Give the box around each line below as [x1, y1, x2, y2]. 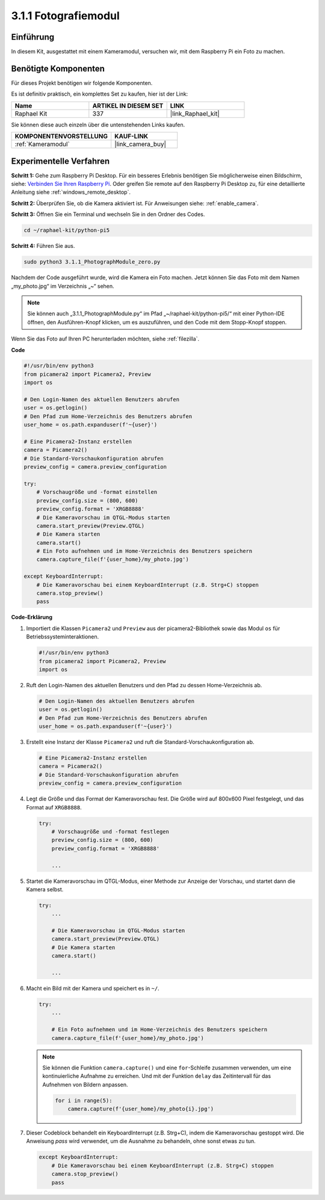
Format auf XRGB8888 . [26, 803, 82, 811]
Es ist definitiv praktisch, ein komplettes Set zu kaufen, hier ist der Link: [11, 90, 188, 97]
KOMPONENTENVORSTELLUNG [14, 132, 108, 141]
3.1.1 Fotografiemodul [11, 9, 120, 22]
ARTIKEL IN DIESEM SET [92, 101, 164, 110]
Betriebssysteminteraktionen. [26, 633, 99, 640]
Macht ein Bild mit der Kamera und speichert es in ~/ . [26, 985, 159, 992]
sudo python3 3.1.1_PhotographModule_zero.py [23, 259, 161, 265]
